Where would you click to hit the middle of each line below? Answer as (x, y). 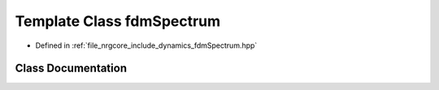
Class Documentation (71, 69)
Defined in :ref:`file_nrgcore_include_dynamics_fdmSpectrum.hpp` (146, 45)
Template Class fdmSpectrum (118, 21)
